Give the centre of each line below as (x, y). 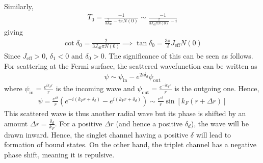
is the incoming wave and (95, 88)
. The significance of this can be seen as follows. (179, 55)
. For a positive (78, 123)
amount (16, 123)
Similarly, (19, 6)
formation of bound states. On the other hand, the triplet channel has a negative (130, 144)
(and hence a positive (149, 123)
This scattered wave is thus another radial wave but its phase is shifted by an (125, 113)
